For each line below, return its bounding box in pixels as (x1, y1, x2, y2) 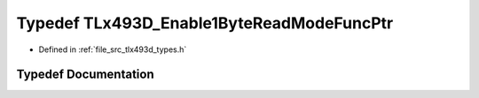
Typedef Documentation (16, 67, 154, 82)
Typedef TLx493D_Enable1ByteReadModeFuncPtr (16, 13, 394, 33)
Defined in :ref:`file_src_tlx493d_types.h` (38, 44, 187, 55)
